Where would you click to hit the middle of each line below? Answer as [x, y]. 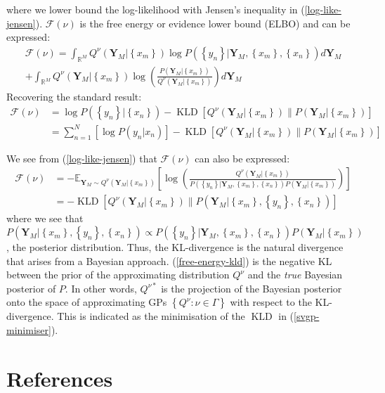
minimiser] [29, 330]
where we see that [45, 218]
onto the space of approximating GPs [87, 302]
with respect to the [271, 302]
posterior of [31, 288]
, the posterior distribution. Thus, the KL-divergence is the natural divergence [175, 247]
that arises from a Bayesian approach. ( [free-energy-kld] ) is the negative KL [169, 260]
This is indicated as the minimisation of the [151, 316]
